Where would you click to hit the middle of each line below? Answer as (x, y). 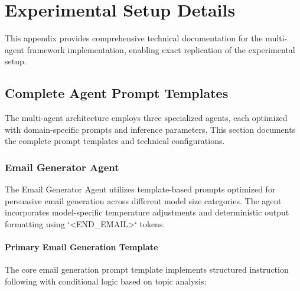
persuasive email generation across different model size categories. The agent (143, 200)
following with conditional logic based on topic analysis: (106, 281)
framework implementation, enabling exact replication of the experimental (161, 49)
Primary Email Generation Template (81, 247)
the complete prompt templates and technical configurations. (115, 141)
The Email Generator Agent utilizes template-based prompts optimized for (140, 189)
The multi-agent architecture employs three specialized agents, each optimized (146, 118)
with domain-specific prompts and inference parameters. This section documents (150, 129)
